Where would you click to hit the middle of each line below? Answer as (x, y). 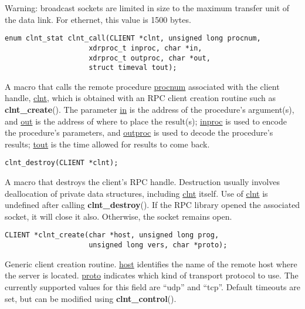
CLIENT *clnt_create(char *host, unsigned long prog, (112, 235)
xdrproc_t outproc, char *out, (150, 58)
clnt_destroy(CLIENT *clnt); (62, 163)
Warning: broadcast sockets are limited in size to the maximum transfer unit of (147, 8)
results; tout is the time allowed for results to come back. (107, 144)
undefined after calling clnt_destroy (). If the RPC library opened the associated (152, 205)
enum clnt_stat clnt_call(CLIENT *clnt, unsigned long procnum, (133, 38)
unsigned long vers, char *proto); (158, 245)
